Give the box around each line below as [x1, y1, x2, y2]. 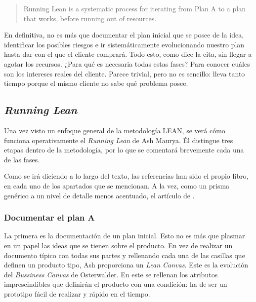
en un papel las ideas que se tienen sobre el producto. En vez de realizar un [4, 240, 233, 250]
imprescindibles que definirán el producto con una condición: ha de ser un [4, 279, 227, 289]
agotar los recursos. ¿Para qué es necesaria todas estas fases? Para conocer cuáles [4, 58, 250, 69]
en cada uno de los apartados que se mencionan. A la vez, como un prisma [4, 180, 230, 190]
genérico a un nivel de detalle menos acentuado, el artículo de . [4, 190, 195, 200]
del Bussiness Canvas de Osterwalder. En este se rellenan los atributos [4, 269, 218, 279]
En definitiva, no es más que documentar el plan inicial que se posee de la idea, [4, 30, 244, 40]
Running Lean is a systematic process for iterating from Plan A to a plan [23, 3, 246, 13]
